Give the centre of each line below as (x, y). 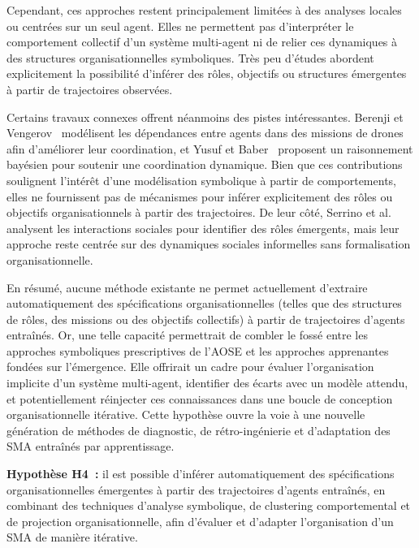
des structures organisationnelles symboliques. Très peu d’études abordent (190, 57)
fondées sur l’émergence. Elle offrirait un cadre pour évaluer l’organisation (190, 367)
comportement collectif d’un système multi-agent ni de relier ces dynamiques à (202, 42)
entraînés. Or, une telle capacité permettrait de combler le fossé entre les (187, 335)
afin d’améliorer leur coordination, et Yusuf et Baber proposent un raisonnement (210, 148)
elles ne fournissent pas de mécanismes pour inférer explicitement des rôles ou (200, 196)
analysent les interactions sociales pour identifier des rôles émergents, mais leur (203, 228)
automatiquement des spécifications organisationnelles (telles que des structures (204, 303)
